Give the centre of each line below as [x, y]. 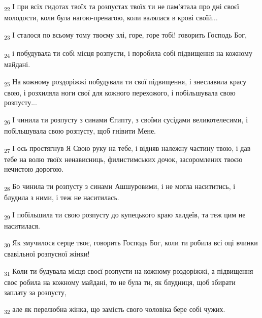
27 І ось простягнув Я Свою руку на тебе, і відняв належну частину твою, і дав [127, 148]
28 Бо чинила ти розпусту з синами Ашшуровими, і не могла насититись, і [120, 186]
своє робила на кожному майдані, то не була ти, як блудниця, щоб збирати [120, 282]
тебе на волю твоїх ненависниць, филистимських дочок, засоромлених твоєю [123, 159]
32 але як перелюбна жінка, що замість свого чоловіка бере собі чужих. [115, 310]
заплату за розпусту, [35, 292]
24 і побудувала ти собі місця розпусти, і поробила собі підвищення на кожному [128, 53]
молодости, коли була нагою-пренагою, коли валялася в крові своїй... [111, 18]
